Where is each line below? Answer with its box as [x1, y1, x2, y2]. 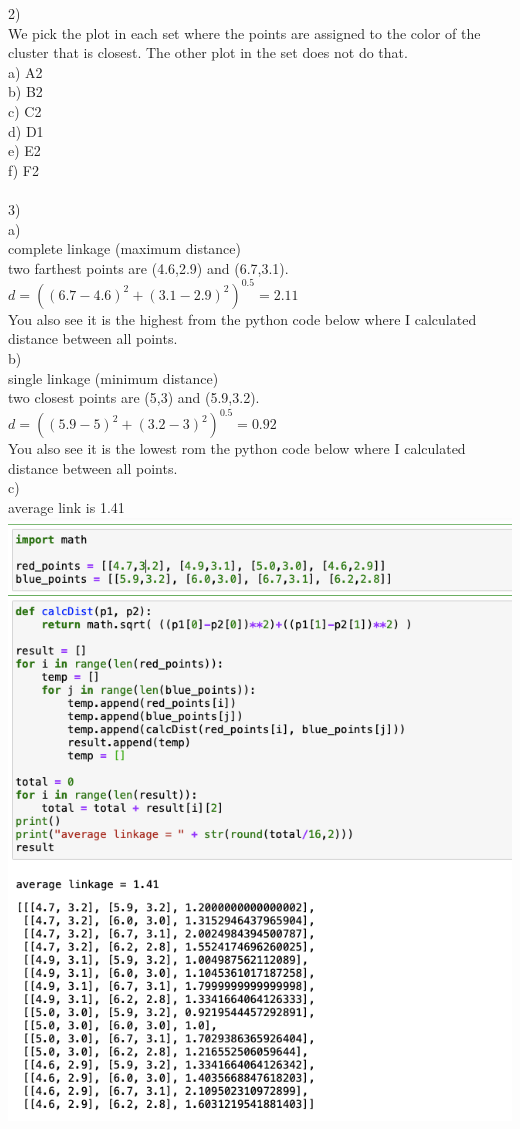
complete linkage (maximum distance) [8, 238, 242, 259]
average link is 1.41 [8, 497, 125, 518]
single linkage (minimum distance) [8, 367, 219, 388]
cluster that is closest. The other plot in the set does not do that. [8, 42, 408, 63]
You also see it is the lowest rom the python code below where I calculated [8, 438, 466, 459]
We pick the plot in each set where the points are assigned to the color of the [8, 22, 481, 43]
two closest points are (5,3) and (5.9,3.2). [8, 387, 260, 408]
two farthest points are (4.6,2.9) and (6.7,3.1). [8, 257, 289, 278]
